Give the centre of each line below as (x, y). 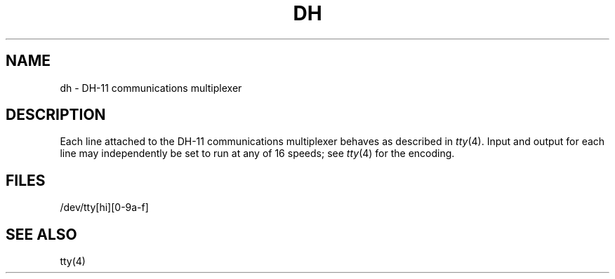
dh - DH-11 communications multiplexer (151, 88)
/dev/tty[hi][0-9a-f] (104, 207)
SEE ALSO (41, 234)
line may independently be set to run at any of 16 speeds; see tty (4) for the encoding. (257, 154)
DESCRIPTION (56, 115)
